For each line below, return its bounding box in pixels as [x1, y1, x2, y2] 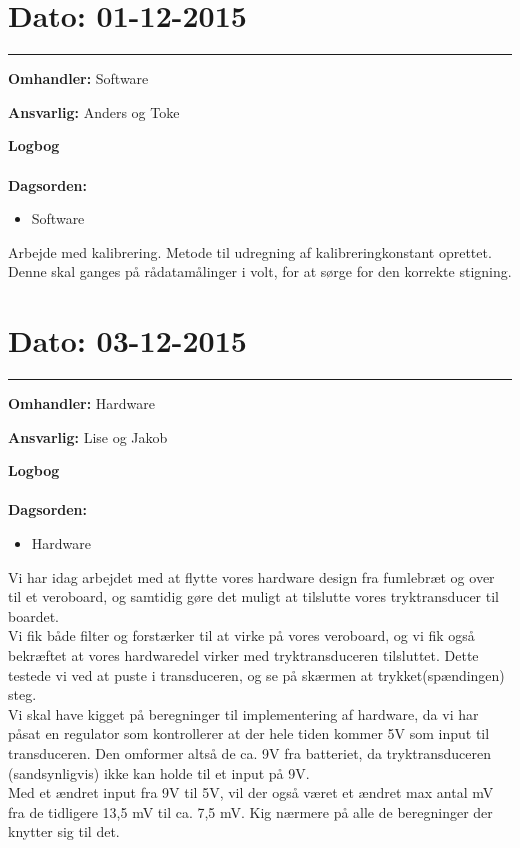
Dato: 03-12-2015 [8, 320, 247, 361]
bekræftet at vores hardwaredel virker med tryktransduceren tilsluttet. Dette [8, 644, 479, 665]
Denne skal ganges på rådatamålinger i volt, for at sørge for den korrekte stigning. [8, 261, 512, 282]
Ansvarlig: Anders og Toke [8, 101, 180, 122]
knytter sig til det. [8, 821, 120, 842]
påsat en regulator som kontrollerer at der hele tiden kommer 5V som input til [8, 723, 490, 744]
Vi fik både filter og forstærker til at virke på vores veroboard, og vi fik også [8, 625, 475, 646]
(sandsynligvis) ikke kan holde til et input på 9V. [8, 762, 310, 783]
